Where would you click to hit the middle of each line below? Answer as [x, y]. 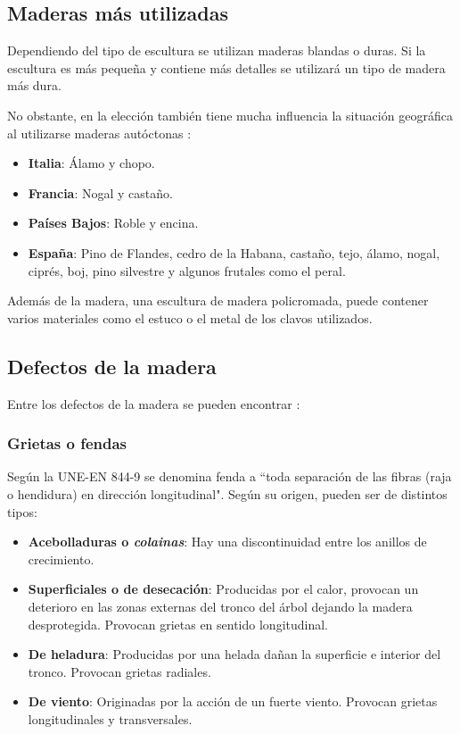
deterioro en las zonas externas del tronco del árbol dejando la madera [220, 606]
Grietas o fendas [67, 443]
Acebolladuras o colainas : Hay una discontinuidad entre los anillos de [227, 542]
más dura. [34, 85]
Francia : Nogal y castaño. [100, 192]
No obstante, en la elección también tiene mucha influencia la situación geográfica [230, 115]
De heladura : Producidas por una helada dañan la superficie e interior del [234, 654]
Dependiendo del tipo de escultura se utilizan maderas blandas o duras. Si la [217, 50]
